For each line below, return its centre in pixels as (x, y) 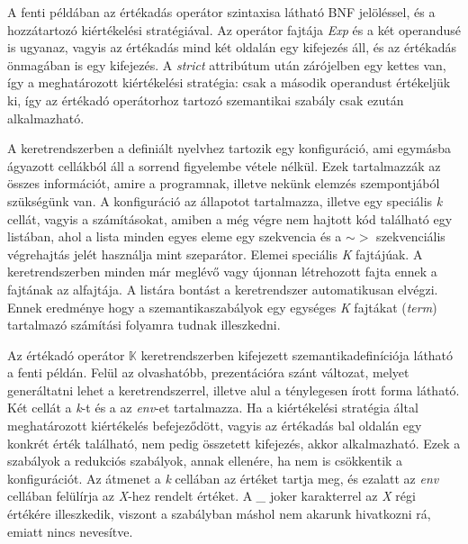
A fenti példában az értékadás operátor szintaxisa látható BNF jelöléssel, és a (221, 12)
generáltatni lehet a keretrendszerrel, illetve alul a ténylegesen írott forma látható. (234, 390)
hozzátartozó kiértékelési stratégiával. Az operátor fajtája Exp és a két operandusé (234, 29)
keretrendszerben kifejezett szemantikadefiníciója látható (297, 354)
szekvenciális (411, 236)
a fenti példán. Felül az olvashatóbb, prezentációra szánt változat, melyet (208, 372)
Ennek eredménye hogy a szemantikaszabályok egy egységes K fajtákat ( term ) (222, 307)
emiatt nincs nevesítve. (70, 531)
